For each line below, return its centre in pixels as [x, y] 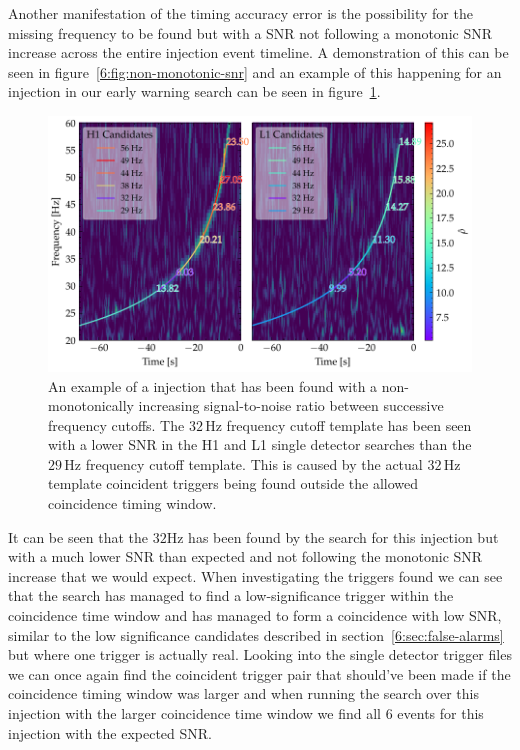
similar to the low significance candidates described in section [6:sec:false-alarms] [256, 634]
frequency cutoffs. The [116, 424]
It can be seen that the [78, 536]
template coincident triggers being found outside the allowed [233, 483]
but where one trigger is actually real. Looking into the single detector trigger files [260, 654]
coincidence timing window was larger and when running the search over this [243, 693]
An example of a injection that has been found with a [213, 385]
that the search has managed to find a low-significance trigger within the [231, 595]
